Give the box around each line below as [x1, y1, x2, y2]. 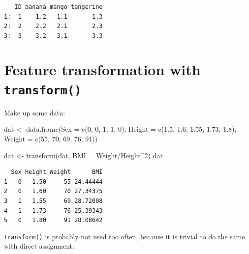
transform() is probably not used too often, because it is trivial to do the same [4, 231, 245, 241]
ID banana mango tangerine [14, 3, 103, 10]
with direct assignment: [4, 241, 74, 251]
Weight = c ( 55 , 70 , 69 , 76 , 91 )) [4, 134, 98, 143]
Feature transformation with [4, 59, 201, 79]
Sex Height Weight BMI [11, 169, 103, 176]
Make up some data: [4, 107, 65, 117]
